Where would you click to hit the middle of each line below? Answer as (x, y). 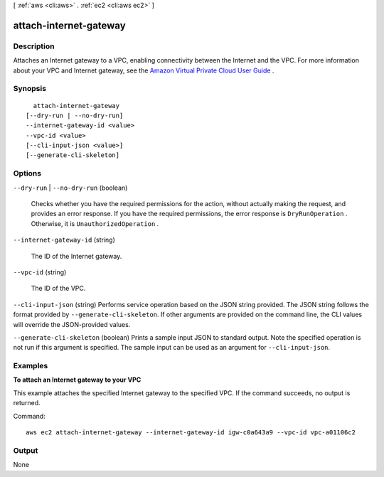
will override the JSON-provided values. (72, 324)
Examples (31, 366)
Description (34, 46)
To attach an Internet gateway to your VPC (77, 380)
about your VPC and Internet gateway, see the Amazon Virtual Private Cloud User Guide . (144, 70)
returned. (27, 403)
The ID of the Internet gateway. (76, 256)
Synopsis (30, 89)
